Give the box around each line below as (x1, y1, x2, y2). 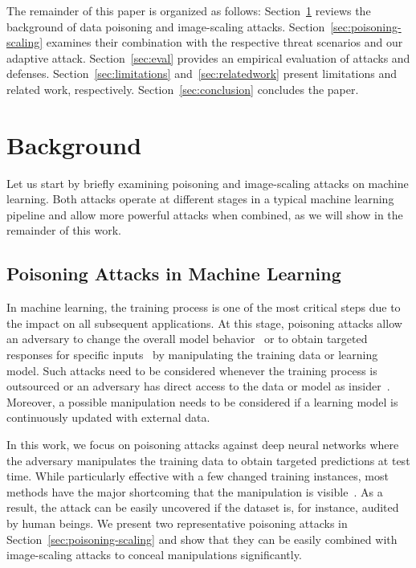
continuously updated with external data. (6, 409, 210, 426)
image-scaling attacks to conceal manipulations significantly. (6, 546, 302, 563)
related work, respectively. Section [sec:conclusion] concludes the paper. (6, 80, 359, 97)
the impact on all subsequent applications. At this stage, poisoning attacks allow (6, 314, 402, 331)
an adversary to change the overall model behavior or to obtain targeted (6, 330, 368, 347)
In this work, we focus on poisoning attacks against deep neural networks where (6, 436, 399, 453)
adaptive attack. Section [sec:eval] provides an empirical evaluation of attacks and (6, 49, 410, 66)
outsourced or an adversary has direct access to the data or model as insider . (6, 378, 390, 394)
